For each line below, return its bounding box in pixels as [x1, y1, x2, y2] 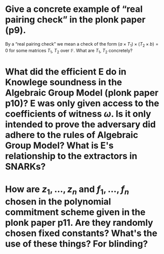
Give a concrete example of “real [5, 3, 143, 15]
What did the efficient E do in [5, 66, 127, 77]
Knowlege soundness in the [5, 76, 122, 88]
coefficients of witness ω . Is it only [5, 108, 151, 120]
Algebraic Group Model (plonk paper [5, 87, 159, 98]
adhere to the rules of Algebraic [5, 129, 139, 140]
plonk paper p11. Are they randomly [5, 217, 154, 228]
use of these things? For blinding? [5, 238, 148, 249]
